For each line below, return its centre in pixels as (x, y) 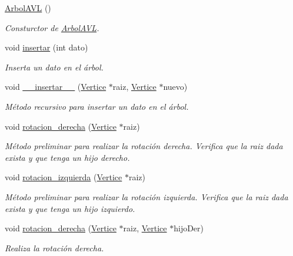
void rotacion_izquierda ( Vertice (64, 177)
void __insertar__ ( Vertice (56, 87)
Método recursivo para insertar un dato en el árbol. (97, 106)
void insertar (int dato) (46, 47)
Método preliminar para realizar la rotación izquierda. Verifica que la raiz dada (146, 196)
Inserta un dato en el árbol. (54, 67)
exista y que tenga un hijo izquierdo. (70, 208)
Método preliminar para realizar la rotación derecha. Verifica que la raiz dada (144, 146)
